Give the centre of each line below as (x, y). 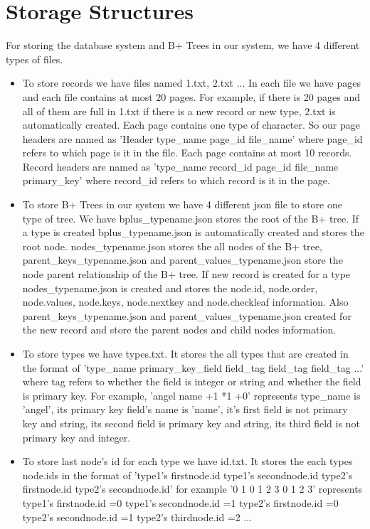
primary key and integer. (76, 437)
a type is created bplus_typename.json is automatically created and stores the (193, 232)
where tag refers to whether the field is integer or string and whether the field (192, 381)
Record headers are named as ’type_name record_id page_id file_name (180, 166)
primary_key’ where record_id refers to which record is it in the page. (176, 180)
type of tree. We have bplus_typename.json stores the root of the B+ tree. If (191, 218)
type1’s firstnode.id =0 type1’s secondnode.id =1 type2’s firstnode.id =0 (180, 502)
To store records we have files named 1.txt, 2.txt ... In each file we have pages (191, 83)
